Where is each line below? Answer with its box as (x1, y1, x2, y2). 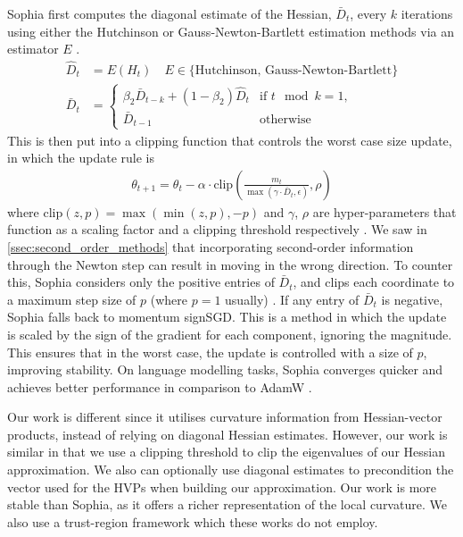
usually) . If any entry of (225, 289, 360, 308)
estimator (7, 39, 59, 58)
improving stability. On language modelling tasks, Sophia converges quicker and (7, 360, 443, 379)
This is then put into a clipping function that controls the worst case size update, (7, 130, 452, 149)
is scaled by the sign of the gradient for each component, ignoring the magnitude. (7, 324, 452, 343)
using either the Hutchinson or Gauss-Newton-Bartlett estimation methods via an (7, 21, 454, 40)
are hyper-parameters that (312, 202, 457, 221)
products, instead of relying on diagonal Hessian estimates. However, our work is (7, 424, 448, 443)
